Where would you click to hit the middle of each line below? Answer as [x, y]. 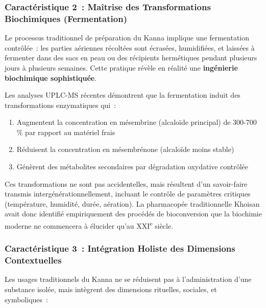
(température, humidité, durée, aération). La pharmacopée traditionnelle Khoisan [132, 203]
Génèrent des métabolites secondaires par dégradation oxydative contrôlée [132, 167]
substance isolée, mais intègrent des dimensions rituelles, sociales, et [111, 289]
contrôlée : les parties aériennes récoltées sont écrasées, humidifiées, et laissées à [130, 47]
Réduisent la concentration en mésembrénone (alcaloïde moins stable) [125, 149]
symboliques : [26, 299]
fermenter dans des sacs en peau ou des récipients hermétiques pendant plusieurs [131, 58]
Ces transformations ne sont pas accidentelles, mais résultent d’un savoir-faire [126, 183]
